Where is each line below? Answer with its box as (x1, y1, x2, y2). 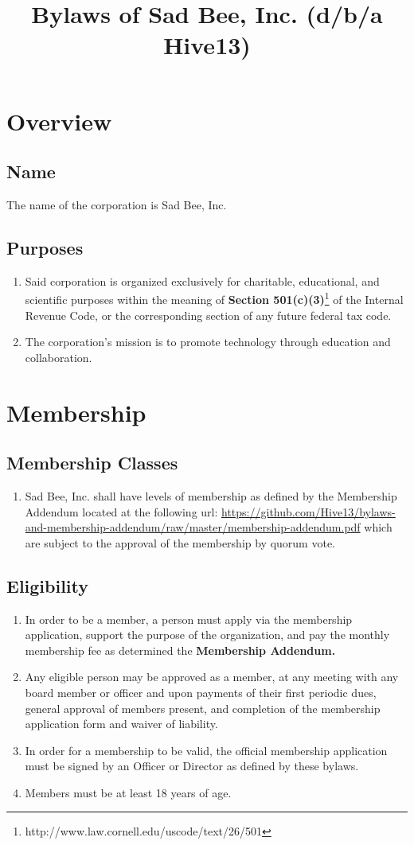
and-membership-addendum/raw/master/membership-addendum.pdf (25, 519, 361, 535)
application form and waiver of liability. (25, 715, 218, 732)
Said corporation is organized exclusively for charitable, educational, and (25, 272, 380, 289)
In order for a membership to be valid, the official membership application (25, 742, 388, 758)
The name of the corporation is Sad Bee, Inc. (6, 196, 227, 212)
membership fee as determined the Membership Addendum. (25, 641, 336, 658)
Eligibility (6, 573, 89, 598)
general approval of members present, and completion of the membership (25, 699, 381, 716)
